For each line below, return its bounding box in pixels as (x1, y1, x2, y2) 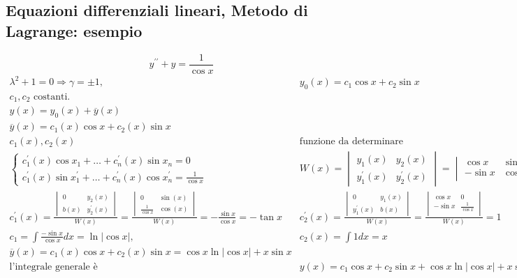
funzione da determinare (299, 137, 404, 147)
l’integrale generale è (9, 261, 98, 272)
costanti (33, 92, 68, 102)
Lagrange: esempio (6, 20, 143, 41)
